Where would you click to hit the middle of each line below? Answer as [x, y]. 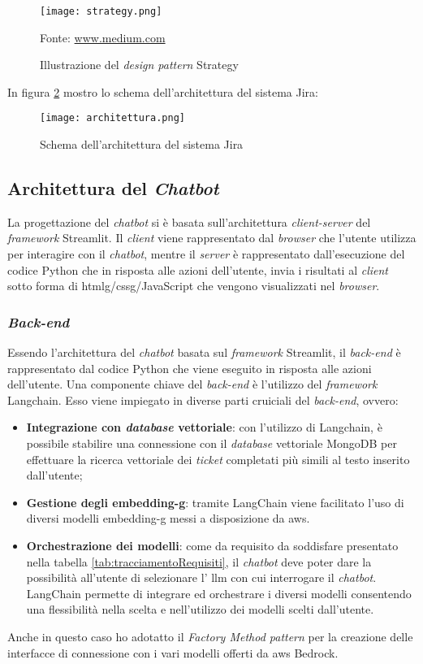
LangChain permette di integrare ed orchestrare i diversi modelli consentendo [219, 593]
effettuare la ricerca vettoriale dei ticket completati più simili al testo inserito [218, 459]
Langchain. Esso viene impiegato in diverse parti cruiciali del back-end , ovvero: [203, 399]
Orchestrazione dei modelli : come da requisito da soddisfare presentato [212, 546]
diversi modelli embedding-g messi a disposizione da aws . [168, 518]
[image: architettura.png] [112, 118]
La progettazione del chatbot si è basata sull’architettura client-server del [189, 221]
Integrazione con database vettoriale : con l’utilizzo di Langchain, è [204, 427]
